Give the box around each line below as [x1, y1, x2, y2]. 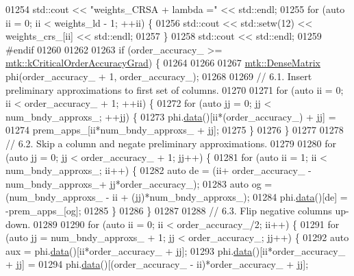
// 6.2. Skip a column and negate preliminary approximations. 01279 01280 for [5, 136, 336, 150]
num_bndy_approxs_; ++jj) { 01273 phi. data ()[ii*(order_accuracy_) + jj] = [5, 109, 336, 123]
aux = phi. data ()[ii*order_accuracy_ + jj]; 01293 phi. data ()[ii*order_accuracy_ [5, 243, 346, 258]
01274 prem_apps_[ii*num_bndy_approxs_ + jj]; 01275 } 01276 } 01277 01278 [5, 123, 344, 137]
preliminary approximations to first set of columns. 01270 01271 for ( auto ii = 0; [5, 82, 344, 97]
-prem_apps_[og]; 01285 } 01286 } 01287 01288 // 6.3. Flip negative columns [5, 203, 332, 217]
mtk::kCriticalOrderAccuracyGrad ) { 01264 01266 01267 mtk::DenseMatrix [5, 55, 320, 70]
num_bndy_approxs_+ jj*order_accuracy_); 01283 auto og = [5, 176, 273, 190]
